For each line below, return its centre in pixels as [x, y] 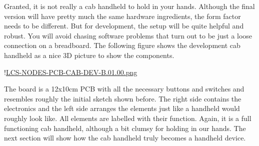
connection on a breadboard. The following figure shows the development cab [122, 45]
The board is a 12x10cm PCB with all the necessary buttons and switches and [124, 89]
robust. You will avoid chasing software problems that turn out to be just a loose [128, 35]
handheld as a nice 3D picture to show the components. [89, 55]
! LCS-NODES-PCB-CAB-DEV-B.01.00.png [71, 72]
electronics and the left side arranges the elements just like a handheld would [122, 108]
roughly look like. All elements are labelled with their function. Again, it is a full [128, 118]
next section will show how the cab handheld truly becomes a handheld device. [125, 138]
